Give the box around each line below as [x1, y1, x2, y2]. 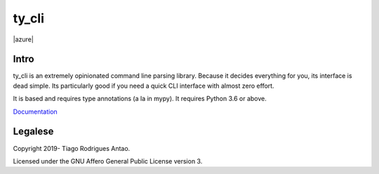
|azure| [13, 35, 34, 43]
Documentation [13, 107, 58, 116]
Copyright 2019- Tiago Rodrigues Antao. [13, 144, 131, 152]
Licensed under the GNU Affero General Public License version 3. [13, 156, 203, 165]
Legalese [13, 126, 54, 138]
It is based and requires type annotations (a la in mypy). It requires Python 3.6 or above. [13, 95, 267, 103]
